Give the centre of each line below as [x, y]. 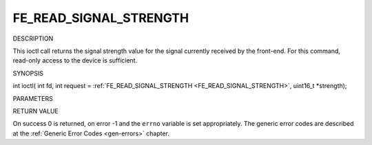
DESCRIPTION [33, 38]
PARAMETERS [33, 98]
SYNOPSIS [28, 73]
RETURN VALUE [35, 111]
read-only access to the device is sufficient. [75, 60]
